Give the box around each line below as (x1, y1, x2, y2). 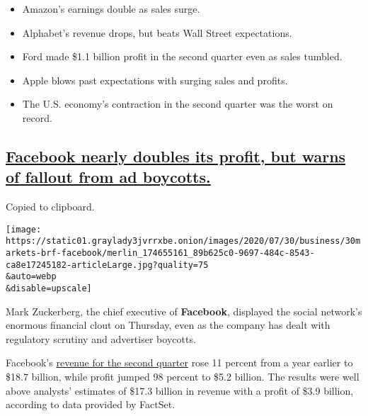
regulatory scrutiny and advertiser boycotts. (6, 331, 196, 346)
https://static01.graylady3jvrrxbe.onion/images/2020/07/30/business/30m (6, 236, 361, 247)
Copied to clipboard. (6, 199, 95, 214)
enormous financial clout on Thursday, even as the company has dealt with (6, 317, 330, 332)
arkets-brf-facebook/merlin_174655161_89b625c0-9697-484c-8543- (6, 248, 315, 259)
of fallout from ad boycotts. (6, 166, 211, 188)
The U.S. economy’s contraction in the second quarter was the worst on (22, 96, 333, 111)
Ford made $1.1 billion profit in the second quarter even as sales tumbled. (22, 49, 343, 64)
